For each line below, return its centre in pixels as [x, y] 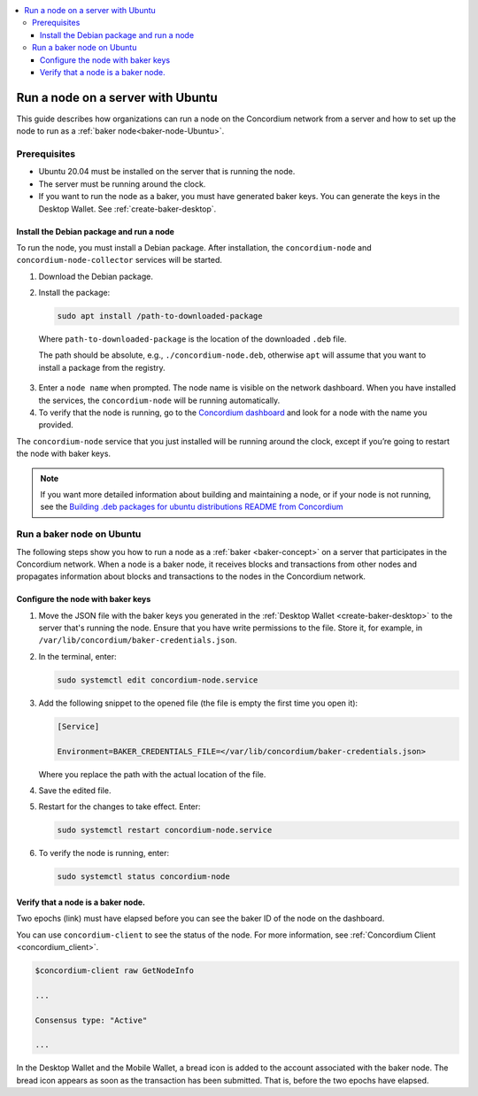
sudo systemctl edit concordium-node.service [158, 680]
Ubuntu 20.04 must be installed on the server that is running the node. [167, 172]
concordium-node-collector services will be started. [119, 260]
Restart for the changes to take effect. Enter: [119, 807]
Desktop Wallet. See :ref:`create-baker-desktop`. [127, 209]
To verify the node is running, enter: [104, 853]
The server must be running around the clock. [122, 184]
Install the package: [74, 293]
